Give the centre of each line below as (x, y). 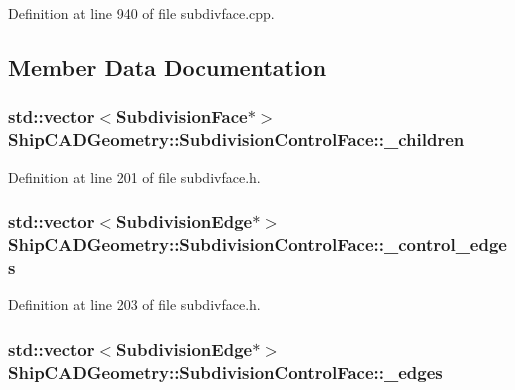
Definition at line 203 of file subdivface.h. (134, 304)
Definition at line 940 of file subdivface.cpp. (141, 13)
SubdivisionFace (182, 116)
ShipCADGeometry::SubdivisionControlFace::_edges (225, 371)
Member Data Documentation (167, 66)
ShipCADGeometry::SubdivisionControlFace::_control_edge (257, 243)
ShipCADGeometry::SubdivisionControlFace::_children (236, 139)
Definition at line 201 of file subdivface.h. (134, 176)
